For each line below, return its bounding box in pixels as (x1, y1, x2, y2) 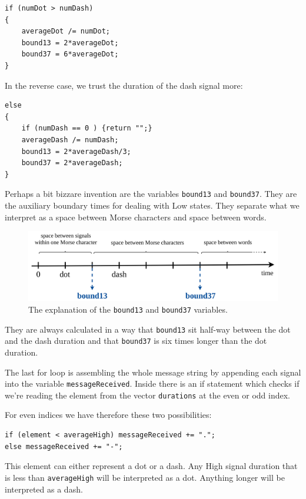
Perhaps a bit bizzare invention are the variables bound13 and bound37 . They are (5, 187, 297, 200)
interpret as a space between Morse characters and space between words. (5, 210, 267, 223)
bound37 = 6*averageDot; (21, 50, 119, 59)
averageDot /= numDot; (21, 27, 110, 36)
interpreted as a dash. (5, 483, 83, 495)
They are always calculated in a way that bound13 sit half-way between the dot (5, 323, 291, 335)
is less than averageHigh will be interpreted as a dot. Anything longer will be (5, 471, 285, 483)
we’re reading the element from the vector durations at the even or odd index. (5, 389, 290, 401)
